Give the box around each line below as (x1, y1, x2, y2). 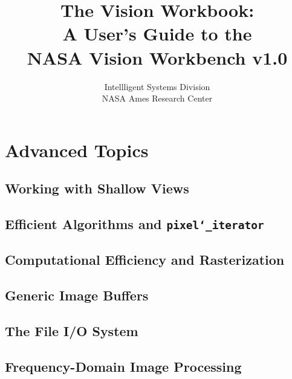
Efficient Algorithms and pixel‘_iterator (5, 215, 264, 233)
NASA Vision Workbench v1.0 (27, 45, 288, 70)
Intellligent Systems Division (104, 80, 210, 92)
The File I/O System (5, 321, 138, 340)
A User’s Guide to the (62, 21, 252, 46)
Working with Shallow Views (5, 179, 189, 198)
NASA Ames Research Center (102, 92, 213, 105)
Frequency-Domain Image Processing (5, 357, 242, 375)
